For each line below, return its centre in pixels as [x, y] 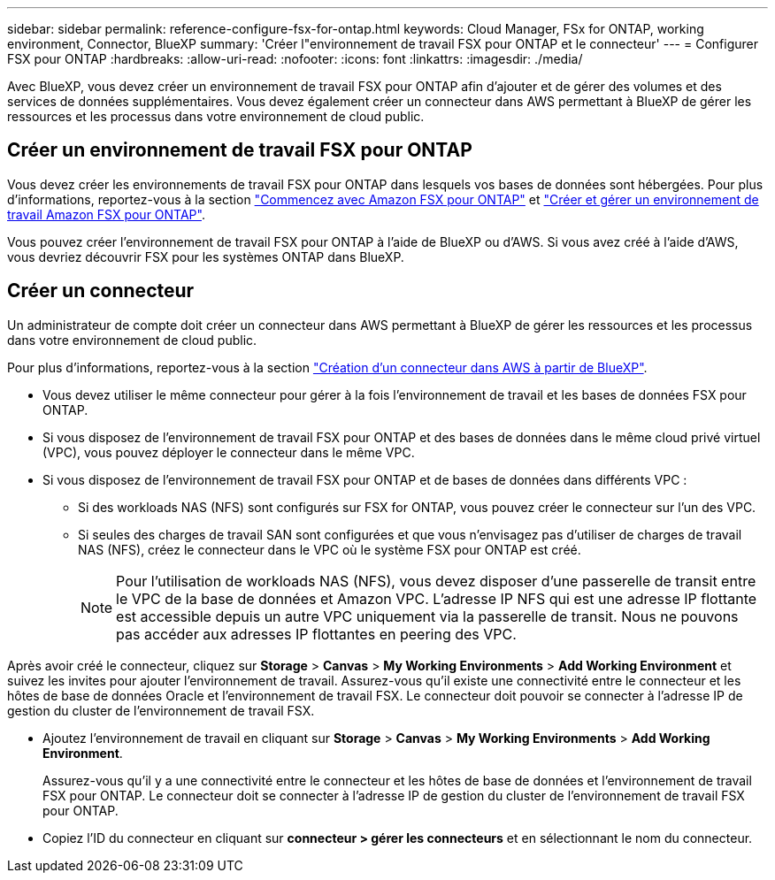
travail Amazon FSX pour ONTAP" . [106, 214]
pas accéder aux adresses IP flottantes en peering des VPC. [316, 634]
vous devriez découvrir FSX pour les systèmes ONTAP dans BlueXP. [206, 256]
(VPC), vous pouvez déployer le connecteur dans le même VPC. [229, 452]
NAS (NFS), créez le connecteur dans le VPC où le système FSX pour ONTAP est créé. [330, 549]
